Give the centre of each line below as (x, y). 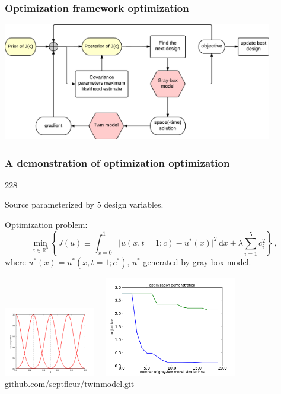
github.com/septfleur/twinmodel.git (70, 384)
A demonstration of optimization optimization (117, 162)
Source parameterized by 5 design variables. (84, 204)
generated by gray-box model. (197, 261)
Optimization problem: (46, 225)
